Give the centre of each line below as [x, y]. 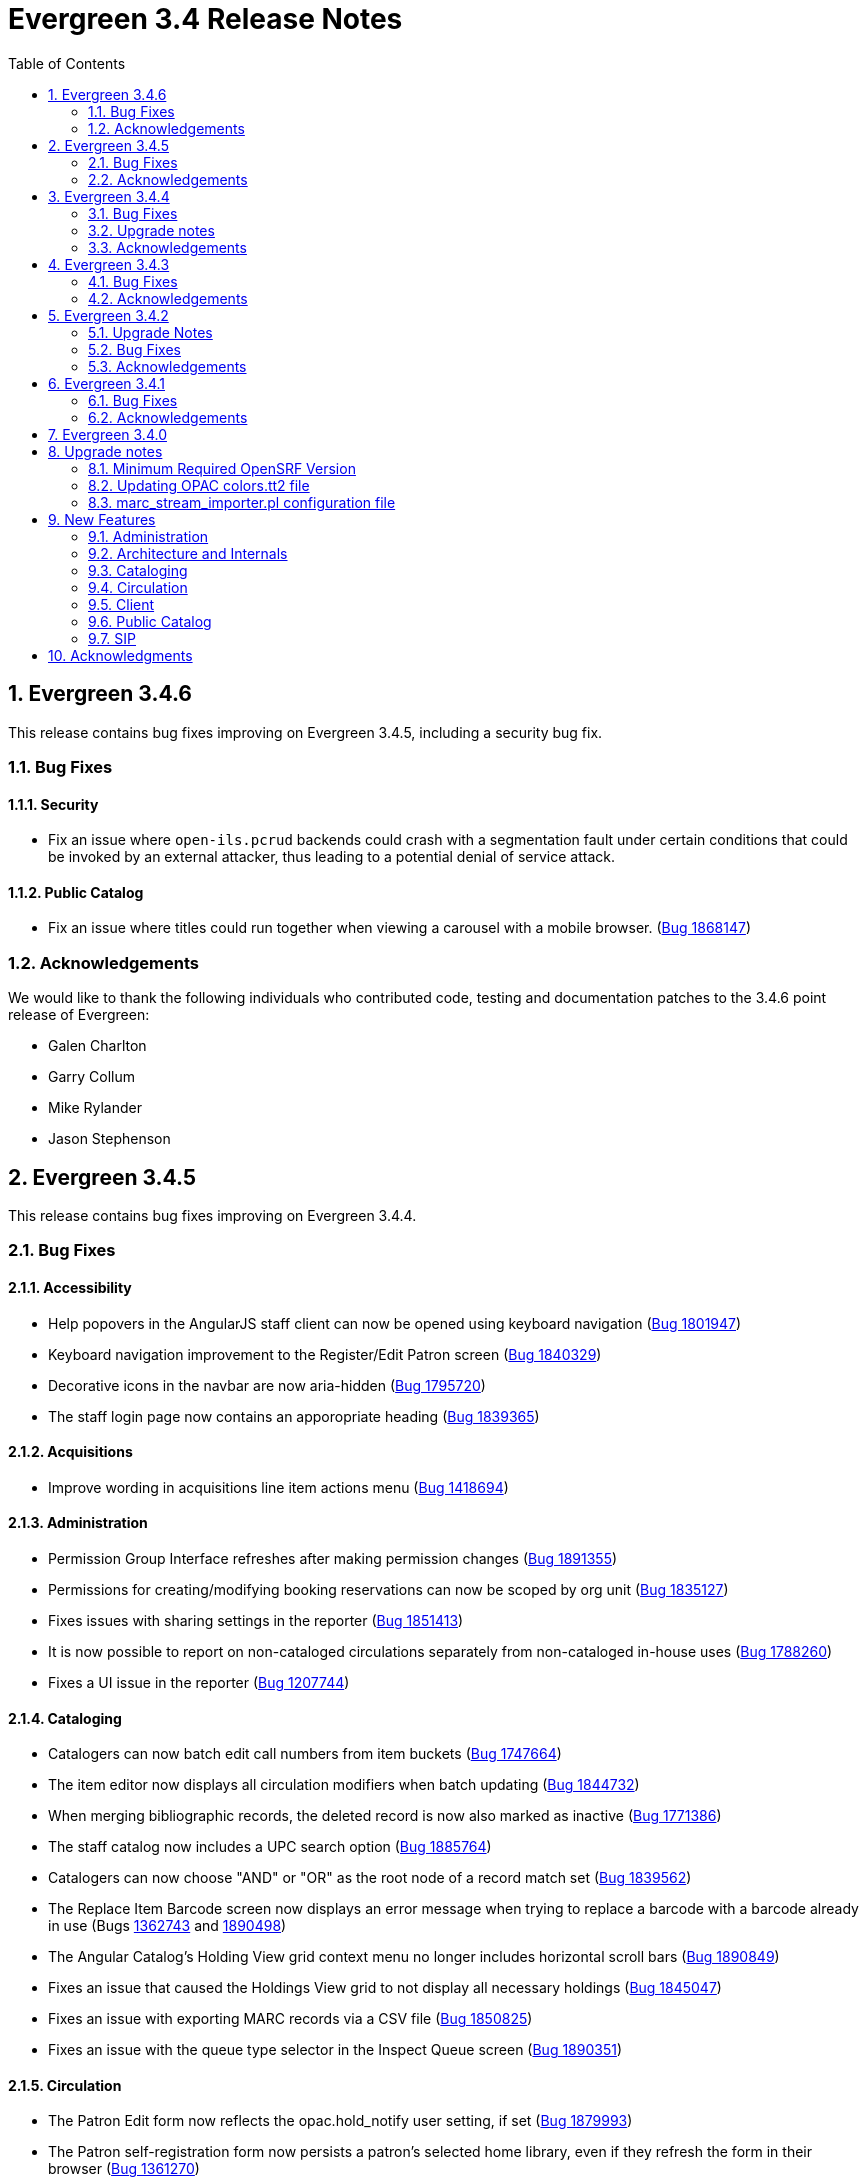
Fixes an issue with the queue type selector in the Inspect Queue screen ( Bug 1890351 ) [335, 2050]
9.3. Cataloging [138, 570]
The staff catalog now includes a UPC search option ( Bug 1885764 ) [270, 1847]
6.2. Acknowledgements [168, 417]
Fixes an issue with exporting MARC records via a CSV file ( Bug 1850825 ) [290, 2019]
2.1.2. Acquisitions [70, 1452]
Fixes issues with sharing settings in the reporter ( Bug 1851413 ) [256, 1621]
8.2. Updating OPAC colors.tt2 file [199, 485]
